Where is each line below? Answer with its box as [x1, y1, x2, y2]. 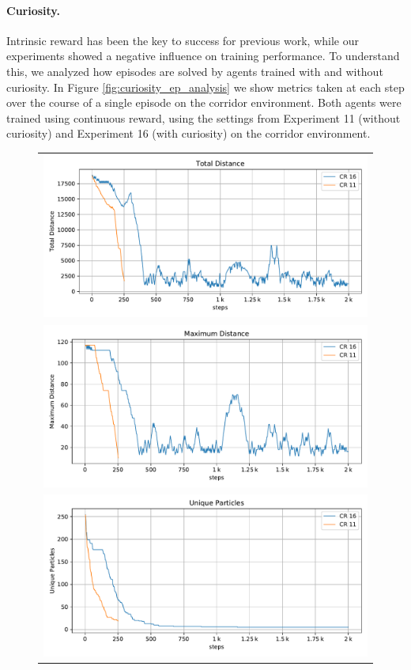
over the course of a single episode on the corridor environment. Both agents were [6, 94, 402, 111]
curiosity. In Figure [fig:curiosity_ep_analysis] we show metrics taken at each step [6, 78, 405, 95]
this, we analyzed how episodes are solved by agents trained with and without [6, 62, 383, 79]
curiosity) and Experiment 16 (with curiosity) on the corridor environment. [6, 125, 371, 142]
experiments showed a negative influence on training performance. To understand [6, 47, 400, 64]
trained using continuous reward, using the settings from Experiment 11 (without [6, 109, 401, 126]
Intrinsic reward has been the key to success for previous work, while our [6, 32, 359, 48]
